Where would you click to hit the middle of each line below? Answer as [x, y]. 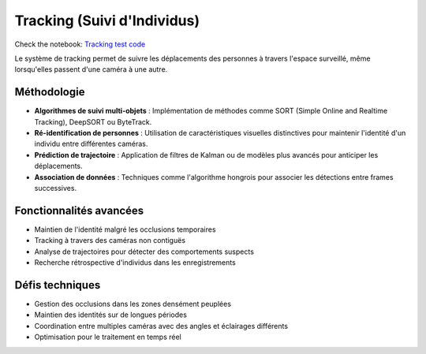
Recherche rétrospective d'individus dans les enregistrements [135, 263]
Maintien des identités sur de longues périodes [110, 315]
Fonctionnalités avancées [79, 210]
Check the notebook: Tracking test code [80, 44]
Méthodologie [50, 92]
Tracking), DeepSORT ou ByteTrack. [93, 121]
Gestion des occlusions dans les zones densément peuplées [133, 304]
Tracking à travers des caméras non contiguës [110, 240]
